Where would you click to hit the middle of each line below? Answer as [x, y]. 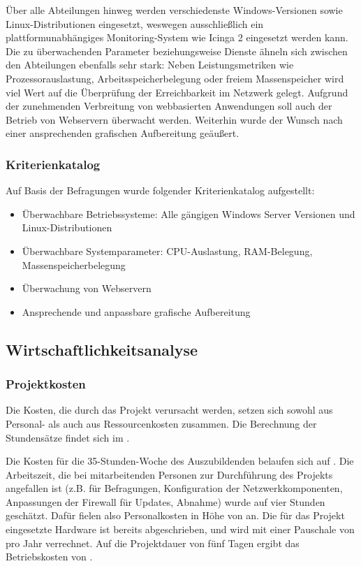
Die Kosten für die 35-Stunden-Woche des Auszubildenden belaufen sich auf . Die [180, 461]
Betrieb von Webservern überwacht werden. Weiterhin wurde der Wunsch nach [174, 119]
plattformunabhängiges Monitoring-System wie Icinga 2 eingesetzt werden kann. [177, 37]
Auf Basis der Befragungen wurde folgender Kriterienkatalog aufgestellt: [160, 190]
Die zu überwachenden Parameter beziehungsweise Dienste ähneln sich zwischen [177, 51]
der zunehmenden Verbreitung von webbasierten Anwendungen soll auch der [169, 106]
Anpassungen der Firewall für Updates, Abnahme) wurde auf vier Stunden [165, 501]
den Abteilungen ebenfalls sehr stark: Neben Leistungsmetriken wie [150, 65]
